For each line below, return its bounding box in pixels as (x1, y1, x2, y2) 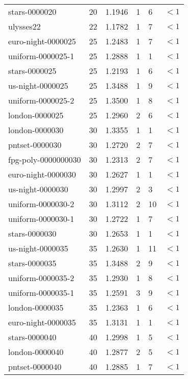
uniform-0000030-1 (8, 213, 74, 224)
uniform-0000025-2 (8, 94, 74, 106)
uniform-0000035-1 (8, 287, 74, 298)
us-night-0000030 (8, 183, 68, 195)
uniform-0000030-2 (8, 198, 74, 210)
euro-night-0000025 (8, 35, 76, 47)
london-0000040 (8, 346, 64, 358)
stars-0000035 (8, 257, 57, 269)
